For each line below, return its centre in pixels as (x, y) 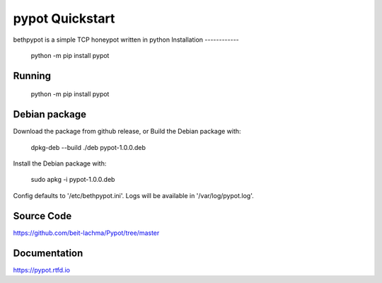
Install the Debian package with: (60, 163)
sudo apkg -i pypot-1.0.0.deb (73, 180)
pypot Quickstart (64, 18)
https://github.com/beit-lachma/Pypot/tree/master (86, 233)
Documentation (48, 253)
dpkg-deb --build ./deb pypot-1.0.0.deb (88, 147)
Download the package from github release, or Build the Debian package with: (127, 132)
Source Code (42, 216)
